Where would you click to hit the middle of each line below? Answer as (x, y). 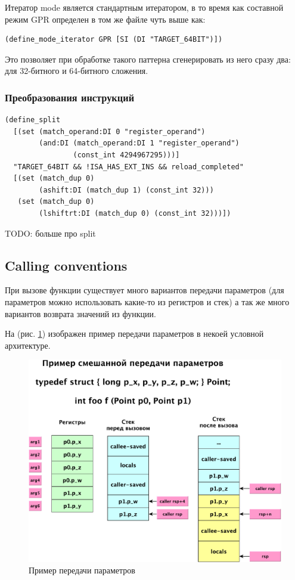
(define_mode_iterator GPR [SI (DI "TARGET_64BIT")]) (114, 40)
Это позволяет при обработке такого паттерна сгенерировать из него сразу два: (148, 59)
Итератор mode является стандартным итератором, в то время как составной (144, 7)
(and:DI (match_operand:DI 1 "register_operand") (139, 143)
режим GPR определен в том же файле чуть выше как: (105, 19)
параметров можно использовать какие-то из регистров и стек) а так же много (147, 301)
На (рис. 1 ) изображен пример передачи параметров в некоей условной (134, 334)
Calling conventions (66, 265)
